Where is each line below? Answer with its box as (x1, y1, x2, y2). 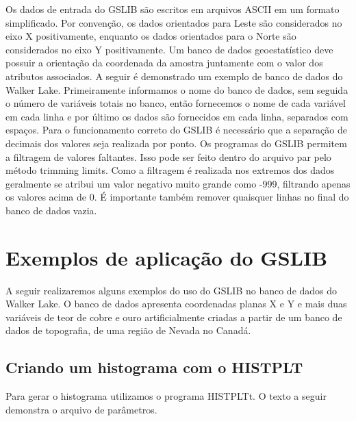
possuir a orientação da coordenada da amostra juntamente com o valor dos (5, 55, 323, 70)
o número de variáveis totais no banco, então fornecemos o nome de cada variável (5, 96, 346, 110)
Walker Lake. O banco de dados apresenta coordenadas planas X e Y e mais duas (5, 296, 347, 311)
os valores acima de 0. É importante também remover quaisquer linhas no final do (5, 190, 349, 204)
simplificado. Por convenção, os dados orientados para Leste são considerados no (5, 15, 342, 29)
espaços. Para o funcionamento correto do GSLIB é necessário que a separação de (5, 123, 347, 137)
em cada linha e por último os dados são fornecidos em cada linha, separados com (5, 109, 348, 123)
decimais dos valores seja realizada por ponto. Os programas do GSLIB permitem (5, 136, 347, 150)
